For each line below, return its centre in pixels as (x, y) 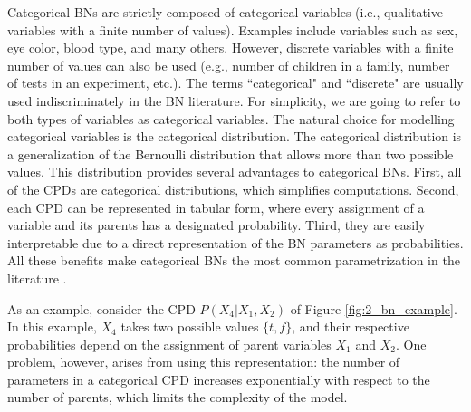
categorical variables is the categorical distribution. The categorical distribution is (235, 136)
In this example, (52, 326)
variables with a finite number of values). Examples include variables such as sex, (233, 29)
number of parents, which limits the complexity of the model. (178, 397)
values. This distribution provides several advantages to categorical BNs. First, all (235, 172)
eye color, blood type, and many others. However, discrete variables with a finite (231, 48)
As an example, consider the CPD (101, 308)
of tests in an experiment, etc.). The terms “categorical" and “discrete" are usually (235, 83)
